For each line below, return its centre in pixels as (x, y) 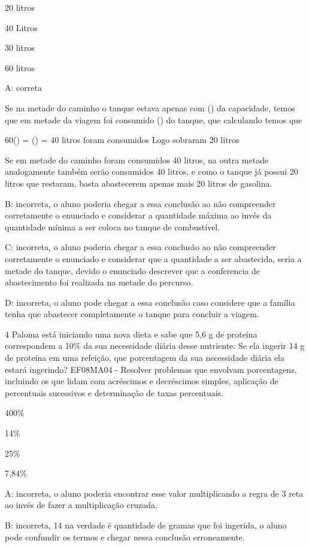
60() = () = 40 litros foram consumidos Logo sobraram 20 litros (122, 140)
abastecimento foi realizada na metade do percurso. (99, 282)
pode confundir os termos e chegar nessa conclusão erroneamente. (125, 537)
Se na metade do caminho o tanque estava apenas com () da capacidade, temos (150, 107)
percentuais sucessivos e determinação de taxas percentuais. (114, 392)
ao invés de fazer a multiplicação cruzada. (81, 505)
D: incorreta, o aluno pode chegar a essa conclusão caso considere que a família (150, 302)
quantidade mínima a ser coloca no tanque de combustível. (113, 227)
